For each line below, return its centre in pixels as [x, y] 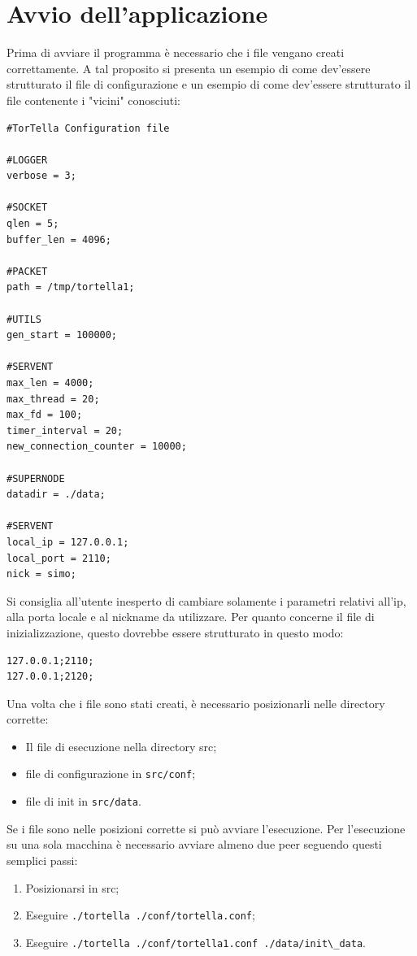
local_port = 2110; [59, 558]
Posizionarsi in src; [72, 887]
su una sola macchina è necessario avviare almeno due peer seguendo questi [194, 844]
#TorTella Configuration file [88, 128]
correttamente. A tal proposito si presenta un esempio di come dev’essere [189, 68]
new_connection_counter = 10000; [97, 447]
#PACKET [27, 271]
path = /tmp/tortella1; [71, 287]
